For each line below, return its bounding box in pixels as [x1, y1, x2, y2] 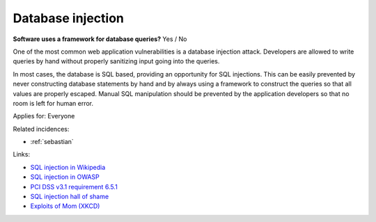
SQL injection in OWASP [30, 173, 100, 181]
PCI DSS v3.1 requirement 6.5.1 [30, 182, 118, 191]
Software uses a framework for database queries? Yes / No [13, 35, 187, 43]
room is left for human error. [13, 99, 94, 107]
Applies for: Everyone [13, 112, 75, 120]
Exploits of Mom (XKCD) [30, 202, 100, 210]
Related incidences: [13, 125, 70, 133]
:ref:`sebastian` [30, 138, 75, 146]
